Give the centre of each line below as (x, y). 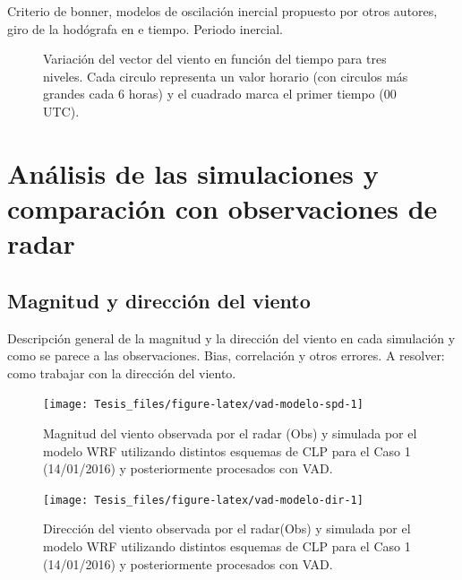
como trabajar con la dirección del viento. (122, 372)
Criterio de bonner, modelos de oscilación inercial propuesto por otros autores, (222, 11)
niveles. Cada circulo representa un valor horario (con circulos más (226, 76)
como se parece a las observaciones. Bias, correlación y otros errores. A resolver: (226, 355)
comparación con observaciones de (222, 208)
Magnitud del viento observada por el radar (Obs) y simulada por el (230, 433)
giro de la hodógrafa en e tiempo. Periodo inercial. (145, 28)
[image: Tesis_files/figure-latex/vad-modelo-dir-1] (203, 500)
